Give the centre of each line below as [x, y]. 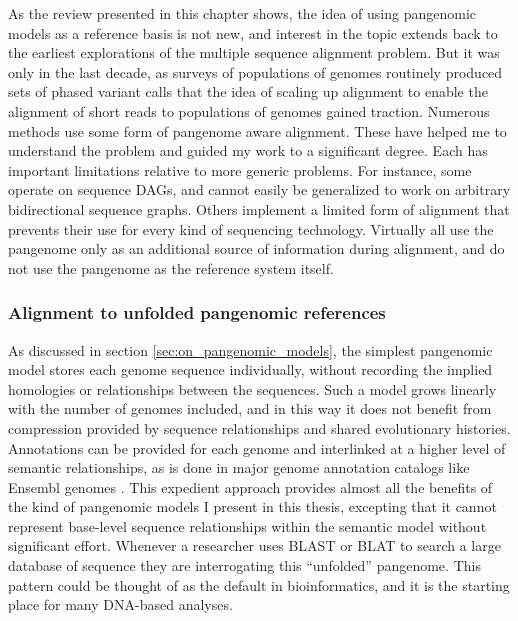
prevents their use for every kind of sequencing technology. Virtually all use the [251, 228]
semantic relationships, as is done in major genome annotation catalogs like [239, 467]
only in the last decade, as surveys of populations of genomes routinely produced [255, 71]
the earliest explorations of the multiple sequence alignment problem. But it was [254, 52]
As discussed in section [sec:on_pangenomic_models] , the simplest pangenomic [250, 349]
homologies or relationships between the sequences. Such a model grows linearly [252, 388]
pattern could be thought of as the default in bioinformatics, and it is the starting [259, 584]
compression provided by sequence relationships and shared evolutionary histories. [259, 427]
